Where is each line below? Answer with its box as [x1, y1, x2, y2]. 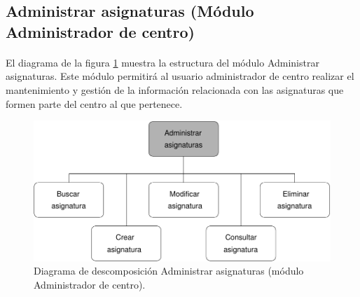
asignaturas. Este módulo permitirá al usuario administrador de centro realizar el [6, 69, 354, 83]
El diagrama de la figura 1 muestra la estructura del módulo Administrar [6, 55, 319, 69]
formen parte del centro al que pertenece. [6, 96, 183, 111]
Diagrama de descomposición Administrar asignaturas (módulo [34, 263, 304, 278]
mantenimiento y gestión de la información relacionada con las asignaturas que [6, 82, 344, 97]
